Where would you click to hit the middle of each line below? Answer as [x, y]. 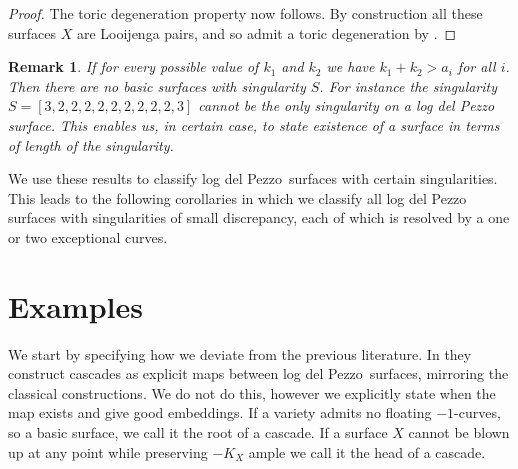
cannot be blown [459, 432]
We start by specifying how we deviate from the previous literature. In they [240, 353]
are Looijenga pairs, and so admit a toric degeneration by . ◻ [266, 32]
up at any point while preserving [108, 451]
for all [476, 66]
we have [350, 66]
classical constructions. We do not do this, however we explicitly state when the [252, 392]
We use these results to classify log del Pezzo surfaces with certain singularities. [253, 178]
